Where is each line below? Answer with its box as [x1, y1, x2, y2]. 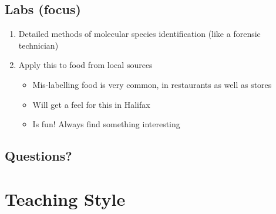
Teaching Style [5, 186, 126, 210]
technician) [18, 39, 59, 51]
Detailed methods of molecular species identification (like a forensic [18, 28, 261, 40]
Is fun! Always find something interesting [32, 118, 180, 130]
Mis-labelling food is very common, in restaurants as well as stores [32, 78, 272, 90]
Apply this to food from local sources [18, 59, 153, 71]
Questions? [5, 147, 72, 165]
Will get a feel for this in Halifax [32, 98, 150, 110]
